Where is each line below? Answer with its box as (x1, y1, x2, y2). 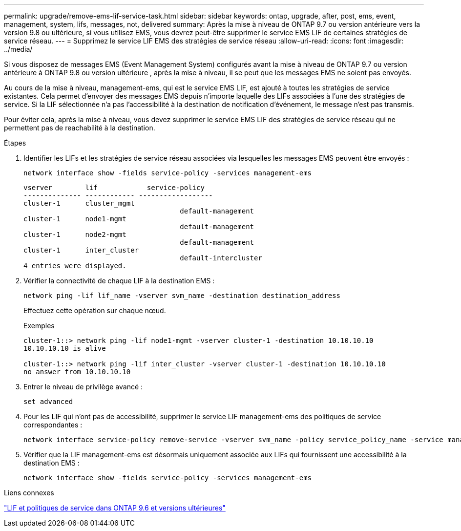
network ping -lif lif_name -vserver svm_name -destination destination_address (23, 292, 341, 299)
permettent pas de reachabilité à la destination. (4, 124, 155, 132)
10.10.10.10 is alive (23, 344, 106, 352)
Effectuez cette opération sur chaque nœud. (23, 306, 166, 315)
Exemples (23, 321, 55, 330)
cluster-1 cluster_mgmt (23, 199, 135, 207)
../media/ (4, 45, 33, 53)
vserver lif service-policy (23, 184, 205, 191)
